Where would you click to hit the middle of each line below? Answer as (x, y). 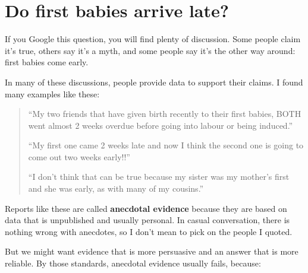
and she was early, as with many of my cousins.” (116, 188)
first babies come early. (47, 62)
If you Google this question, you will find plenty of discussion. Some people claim (153, 39)
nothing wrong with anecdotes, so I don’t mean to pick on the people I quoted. (149, 231)
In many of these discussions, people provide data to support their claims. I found (154, 82)
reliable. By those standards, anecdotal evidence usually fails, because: (133, 263)
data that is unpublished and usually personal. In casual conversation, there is (147, 220)
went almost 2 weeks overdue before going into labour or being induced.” (161, 125)
